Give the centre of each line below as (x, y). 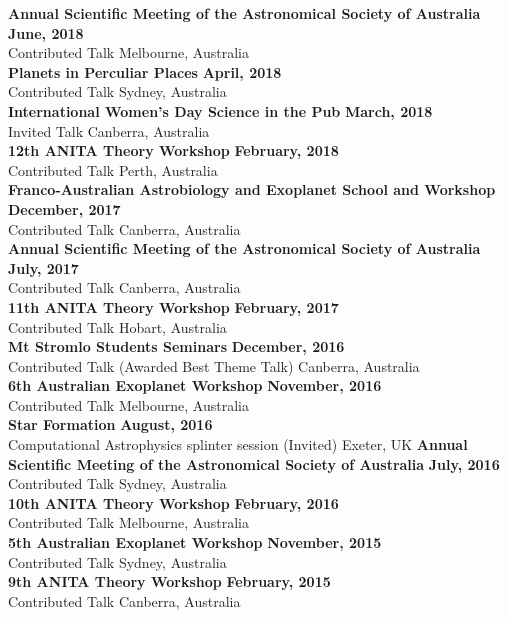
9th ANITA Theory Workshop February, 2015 (169, 581)
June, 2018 (46, 32)
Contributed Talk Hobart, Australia (117, 326)
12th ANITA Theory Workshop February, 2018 (173, 150)
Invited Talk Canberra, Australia (109, 130)
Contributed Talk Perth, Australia (113, 169)
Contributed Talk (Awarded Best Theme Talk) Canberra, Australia (214, 365)
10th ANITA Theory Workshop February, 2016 (173, 502)
